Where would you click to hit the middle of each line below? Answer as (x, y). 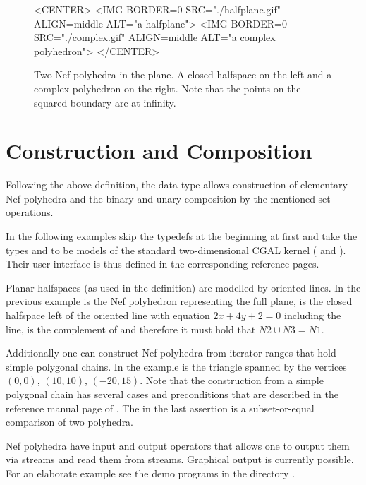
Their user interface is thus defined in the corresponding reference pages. (163, 264)
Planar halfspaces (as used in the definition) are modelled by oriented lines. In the (183, 287)
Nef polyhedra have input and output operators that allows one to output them (178, 445)
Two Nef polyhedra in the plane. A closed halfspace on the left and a (183, 74)
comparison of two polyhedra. (70, 422)
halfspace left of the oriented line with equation (108, 315)
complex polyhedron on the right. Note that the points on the (167, 88)
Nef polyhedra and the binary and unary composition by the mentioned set (168, 198)
